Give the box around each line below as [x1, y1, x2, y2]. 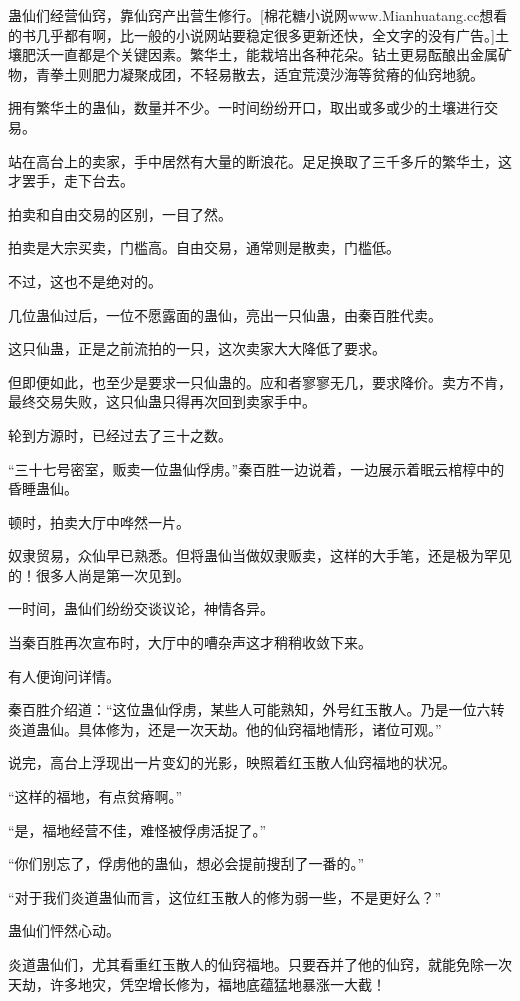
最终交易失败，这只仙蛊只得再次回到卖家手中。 [8, 391, 316, 412]
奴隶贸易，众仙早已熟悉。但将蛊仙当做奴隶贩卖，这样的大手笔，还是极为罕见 [8, 545, 512, 566]
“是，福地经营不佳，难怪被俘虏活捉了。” [8, 819, 267, 840]
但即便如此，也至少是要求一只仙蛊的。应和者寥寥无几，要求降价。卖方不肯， [8, 371, 512, 392]
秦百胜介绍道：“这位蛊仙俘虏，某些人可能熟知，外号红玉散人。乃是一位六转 [8, 699, 505, 720]
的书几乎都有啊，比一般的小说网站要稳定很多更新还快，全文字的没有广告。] [8, 24, 495, 45]
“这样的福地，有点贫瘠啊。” [8, 786, 183, 807]
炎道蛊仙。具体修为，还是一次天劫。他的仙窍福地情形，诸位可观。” [8, 718, 442, 739]
